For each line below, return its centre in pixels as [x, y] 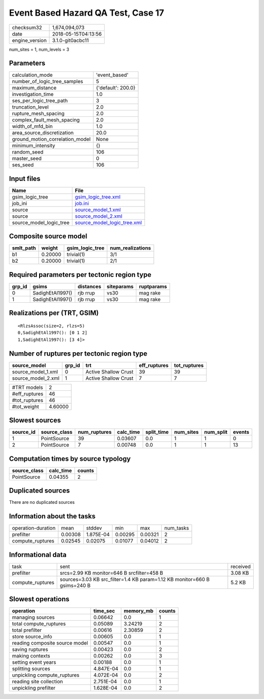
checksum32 [27, 27]
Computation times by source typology [70, 459]
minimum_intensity [34, 146]
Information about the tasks [52, 516]
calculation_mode [33, 75]
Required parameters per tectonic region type [80, 275]
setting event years [34, 662]
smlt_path [24, 248]
